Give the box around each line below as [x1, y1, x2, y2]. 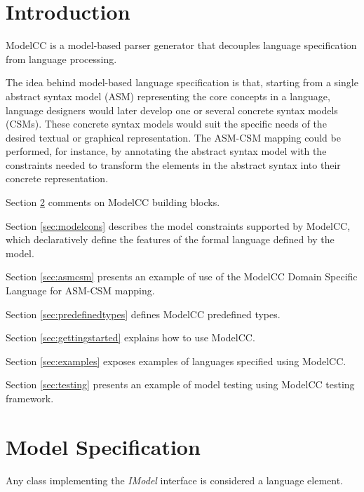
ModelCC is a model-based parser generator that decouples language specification [6, 38, 357, 53]
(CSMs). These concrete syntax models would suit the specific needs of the [6, 116, 327, 131]
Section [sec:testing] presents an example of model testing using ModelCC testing [6, 377, 355, 392]
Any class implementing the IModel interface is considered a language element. [6, 472, 343, 487]
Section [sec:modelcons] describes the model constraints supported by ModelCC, [6, 218, 351, 233]
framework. [6, 391, 54, 405]
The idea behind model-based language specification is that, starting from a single [6, 75, 358, 90]
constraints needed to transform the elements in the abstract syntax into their [6, 157, 341, 172]
